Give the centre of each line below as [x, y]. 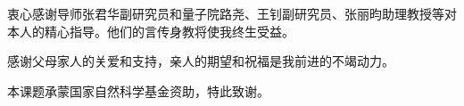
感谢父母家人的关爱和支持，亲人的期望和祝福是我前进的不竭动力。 [201, 61]
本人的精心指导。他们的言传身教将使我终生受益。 [151, 31]
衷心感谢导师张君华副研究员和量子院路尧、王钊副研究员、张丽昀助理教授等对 [232, 13]
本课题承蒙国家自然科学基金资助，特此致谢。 [138, 90]
